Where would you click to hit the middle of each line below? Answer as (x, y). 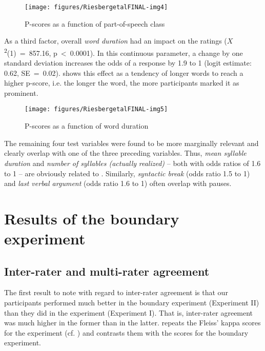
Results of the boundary (92, 218)
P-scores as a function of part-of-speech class (95, 23)
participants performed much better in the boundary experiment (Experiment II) (132, 303)
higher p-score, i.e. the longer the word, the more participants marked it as (122, 83)
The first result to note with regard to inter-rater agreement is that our (116, 292)
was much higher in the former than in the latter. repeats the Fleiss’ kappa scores (132, 323)
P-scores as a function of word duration (87, 126)
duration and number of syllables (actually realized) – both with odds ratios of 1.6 (132, 163)
